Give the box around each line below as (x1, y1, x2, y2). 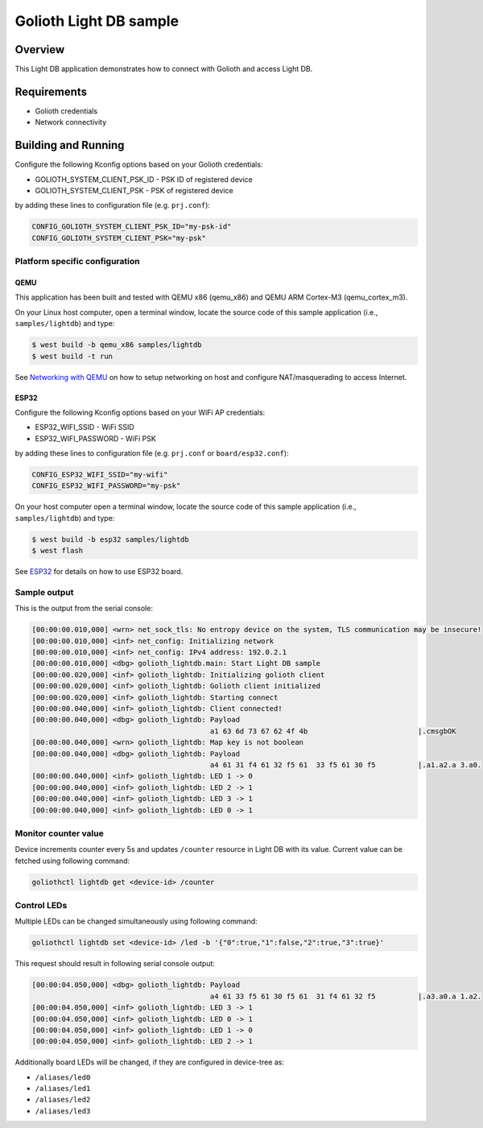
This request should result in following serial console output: (14, 959, 215, 969)
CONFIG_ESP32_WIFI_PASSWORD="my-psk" (31, 481, 181, 490)
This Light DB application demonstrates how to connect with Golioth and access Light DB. (14, 64, 313, 74)
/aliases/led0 (35, 1072, 91, 1082)
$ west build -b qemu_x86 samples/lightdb (31, 341, 202, 349)
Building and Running (14, 138, 125, 152)
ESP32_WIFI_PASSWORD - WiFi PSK (35, 433, 156, 443)
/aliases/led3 (35, 1106, 91, 1115)
